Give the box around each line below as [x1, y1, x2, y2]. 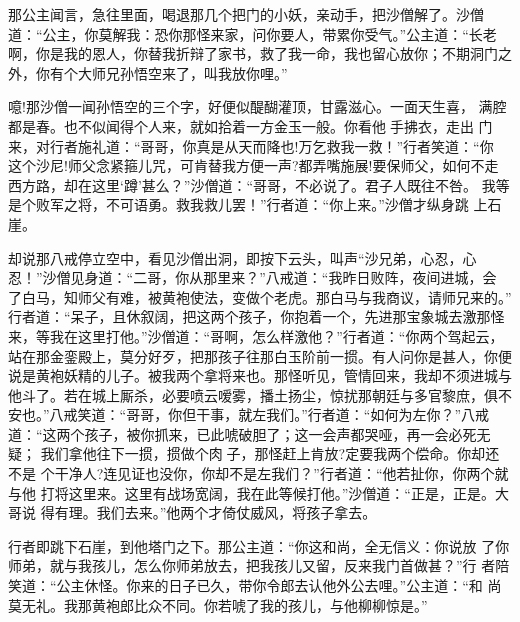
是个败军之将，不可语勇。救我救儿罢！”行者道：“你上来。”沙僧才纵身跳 [8, 194, 469, 215]
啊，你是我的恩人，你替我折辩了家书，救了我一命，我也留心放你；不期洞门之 [8, 43, 512, 64]
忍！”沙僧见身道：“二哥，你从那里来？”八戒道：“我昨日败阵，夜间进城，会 [8, 267, 497, 288]
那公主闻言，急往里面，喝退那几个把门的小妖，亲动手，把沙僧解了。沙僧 [8, 4, 484, 24]
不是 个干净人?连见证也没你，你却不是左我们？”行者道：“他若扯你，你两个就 [8, 463, 509, 484]
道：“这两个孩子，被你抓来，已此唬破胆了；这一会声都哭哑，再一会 [8, 423, 449, 444]
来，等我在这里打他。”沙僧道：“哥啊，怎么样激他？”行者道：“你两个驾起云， [8, 325, 504, 346]
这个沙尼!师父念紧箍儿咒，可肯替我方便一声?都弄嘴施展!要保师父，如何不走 [8, 155, 499, 176]
